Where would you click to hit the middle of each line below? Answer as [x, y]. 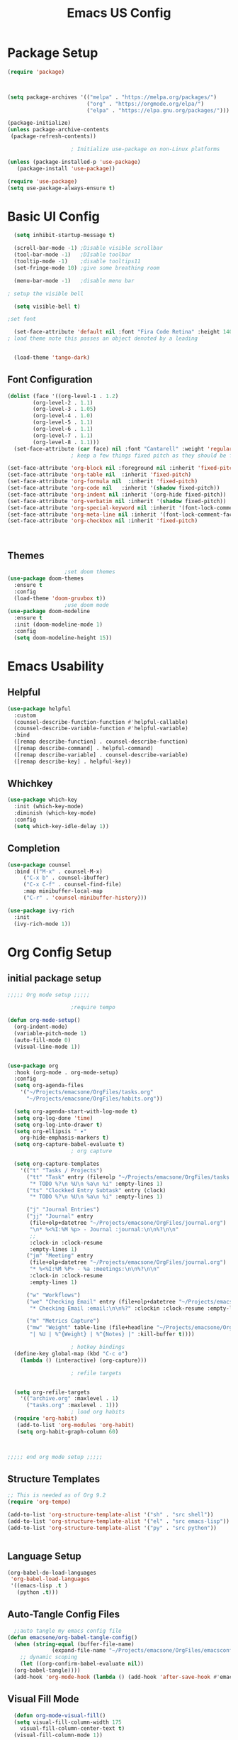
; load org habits [98, 1412]
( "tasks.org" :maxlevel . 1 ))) [72, 1405]
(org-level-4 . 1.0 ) [63, 416]
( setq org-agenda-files [49, 1086]
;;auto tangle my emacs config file [68, 1631]
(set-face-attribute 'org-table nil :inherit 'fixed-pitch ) [100, 475]
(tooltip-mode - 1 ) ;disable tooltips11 [77, 261]
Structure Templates [54, 1479]
